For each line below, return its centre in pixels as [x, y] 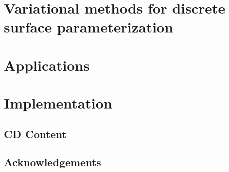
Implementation [58, 103]
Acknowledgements [53, 162]
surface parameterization [89, 27]
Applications [47, 65]
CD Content [35, 133]
